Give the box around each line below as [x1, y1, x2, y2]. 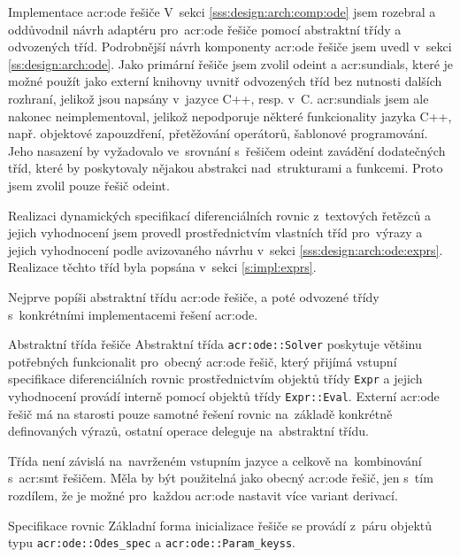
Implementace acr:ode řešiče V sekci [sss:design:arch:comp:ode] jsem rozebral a [8, 3, 436, 20]
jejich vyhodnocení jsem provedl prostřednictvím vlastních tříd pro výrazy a [8, 223, 423, 242]
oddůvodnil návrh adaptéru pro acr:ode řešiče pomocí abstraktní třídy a [8, 19, 402, 38]
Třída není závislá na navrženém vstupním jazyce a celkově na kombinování [8, 451, 422, 469]
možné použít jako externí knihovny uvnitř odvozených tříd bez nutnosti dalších [8, 72, 442, 90]
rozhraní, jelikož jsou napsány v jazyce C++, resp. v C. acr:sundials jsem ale [8, 89, 429, 107]
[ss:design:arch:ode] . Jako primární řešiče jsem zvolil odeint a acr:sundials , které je [8, 54, 454, 73]
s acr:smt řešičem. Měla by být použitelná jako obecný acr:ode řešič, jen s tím [8, 468, 433, 487]
